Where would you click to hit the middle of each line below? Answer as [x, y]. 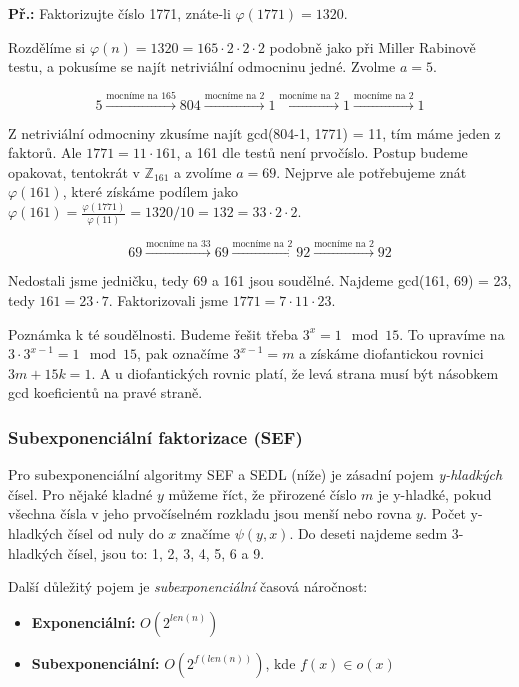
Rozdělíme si [47, 46]
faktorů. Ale [45, 152]
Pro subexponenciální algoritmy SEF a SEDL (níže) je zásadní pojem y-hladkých [255, 474]
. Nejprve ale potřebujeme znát [371, 171]
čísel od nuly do [115, 532]
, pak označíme [183, 353]
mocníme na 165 [141, 95]
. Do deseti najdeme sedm [368, 532]
